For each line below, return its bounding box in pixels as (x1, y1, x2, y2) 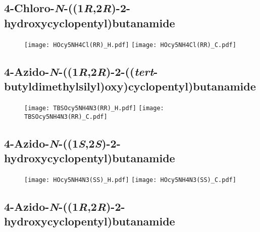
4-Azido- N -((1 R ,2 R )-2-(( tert (4, 63, 154, 79)
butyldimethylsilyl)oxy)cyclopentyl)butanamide (4, 78, 256, 94)
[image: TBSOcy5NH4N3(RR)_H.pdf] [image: (24, 104, 164, 112)
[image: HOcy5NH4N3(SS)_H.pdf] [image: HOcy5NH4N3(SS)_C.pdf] (24, 176, 236, 183)
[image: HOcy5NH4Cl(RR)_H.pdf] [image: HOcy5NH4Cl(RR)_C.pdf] (24, 41, 236, 49)
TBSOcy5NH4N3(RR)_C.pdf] (24, 113, 108, 120)
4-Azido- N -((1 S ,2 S (4, 135, 102, 151)
